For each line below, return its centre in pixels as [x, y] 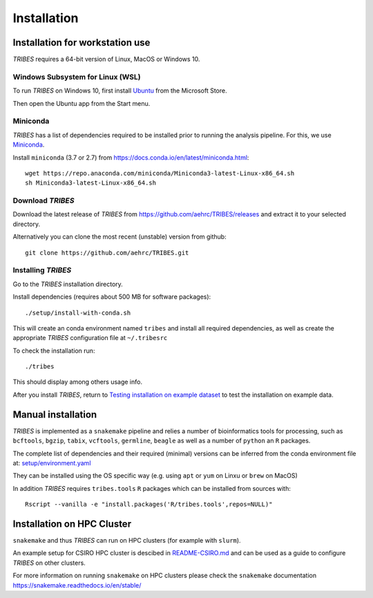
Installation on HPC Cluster [72, 524]
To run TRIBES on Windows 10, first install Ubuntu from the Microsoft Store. [120, 91]
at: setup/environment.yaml [52, 462]
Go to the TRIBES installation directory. [68, 284]
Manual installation [55, 414]
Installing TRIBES [42, 270]
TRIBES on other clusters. [49, 563]
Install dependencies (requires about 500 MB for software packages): [112, 297]
